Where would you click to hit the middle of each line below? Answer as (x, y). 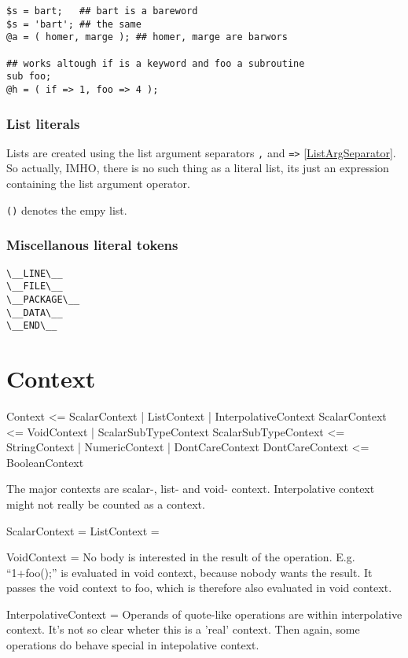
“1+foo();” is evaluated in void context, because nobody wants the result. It (189, 572)
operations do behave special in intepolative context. (133, 645)
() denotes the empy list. (67, 210)
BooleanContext (45, 462)
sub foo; (29, 77)
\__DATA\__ (35, 312)
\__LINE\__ (35, 273)
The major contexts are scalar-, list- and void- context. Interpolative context (191, 489)
